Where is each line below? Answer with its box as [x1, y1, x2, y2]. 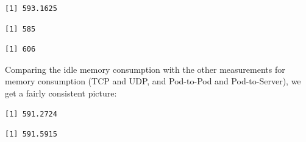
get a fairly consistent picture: [5, 86, 117, 99]
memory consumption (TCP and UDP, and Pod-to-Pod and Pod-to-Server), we [5, 75, 301, 87]
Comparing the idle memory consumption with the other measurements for [5, 63, 285, 75]
